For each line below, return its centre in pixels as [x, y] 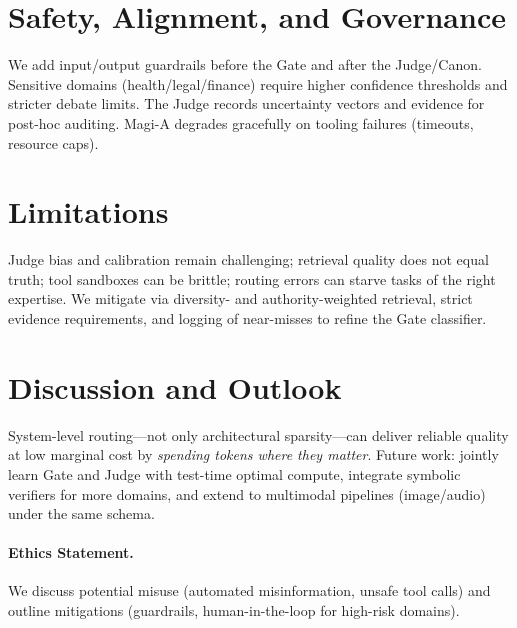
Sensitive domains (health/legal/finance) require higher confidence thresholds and [258, 83]
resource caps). [53, 142]
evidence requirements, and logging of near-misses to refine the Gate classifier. [247, 318]
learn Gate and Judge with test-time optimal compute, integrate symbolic [234, 473]
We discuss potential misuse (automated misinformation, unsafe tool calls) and [249, 590]
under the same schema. [81, 513]
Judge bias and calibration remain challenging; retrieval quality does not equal [248, 259]
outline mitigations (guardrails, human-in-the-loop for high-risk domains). [234, 610]
